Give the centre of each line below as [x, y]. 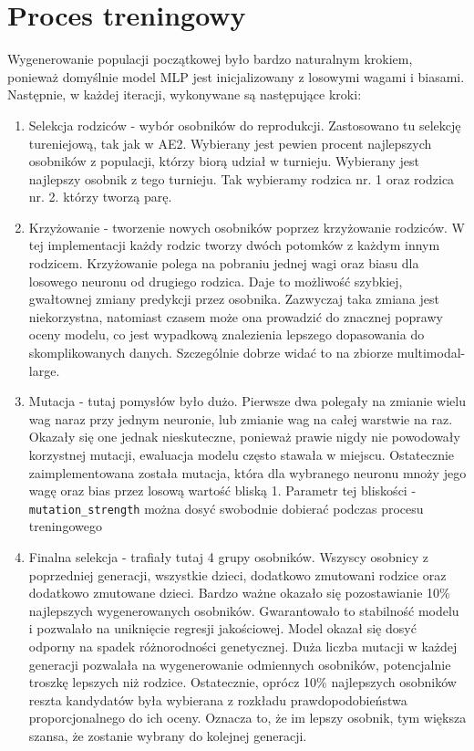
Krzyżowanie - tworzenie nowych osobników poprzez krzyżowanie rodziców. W [247, 227]
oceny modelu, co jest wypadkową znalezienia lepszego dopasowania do [227, 334]
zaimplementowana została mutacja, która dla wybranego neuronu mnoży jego [247, 472]
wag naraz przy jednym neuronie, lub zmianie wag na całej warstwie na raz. [241, 418]
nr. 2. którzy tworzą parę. [100, 197]
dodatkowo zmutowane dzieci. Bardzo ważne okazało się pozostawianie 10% [239, 593]
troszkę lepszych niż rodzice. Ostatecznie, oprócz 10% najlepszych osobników [242, 682]
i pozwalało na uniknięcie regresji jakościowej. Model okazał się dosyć [222, 628]
